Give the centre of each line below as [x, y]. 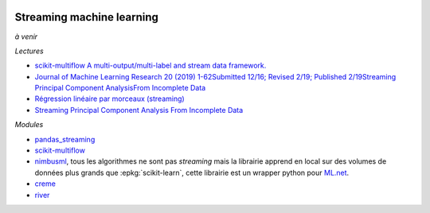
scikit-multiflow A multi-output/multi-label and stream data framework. [150, 66]
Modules [29, 125]
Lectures [29, 51]
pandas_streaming [65, 139]
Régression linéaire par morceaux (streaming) [109, 99]
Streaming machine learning [87, 17]
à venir [26, 37]
